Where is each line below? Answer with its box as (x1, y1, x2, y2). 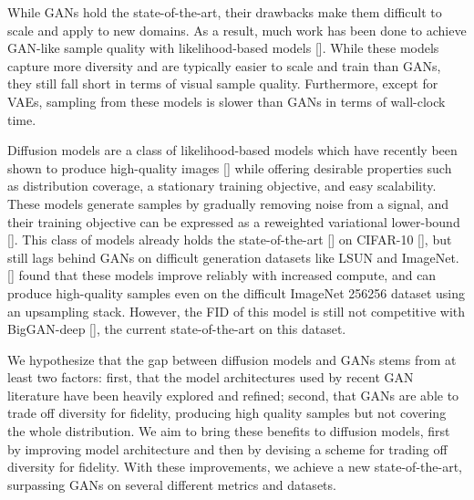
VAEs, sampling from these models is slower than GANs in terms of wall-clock (7, 91, 446, 110)
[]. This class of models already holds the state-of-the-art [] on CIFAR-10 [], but (7, 230, 452, 249)
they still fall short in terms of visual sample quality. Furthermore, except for (7, 74, 438, 93)
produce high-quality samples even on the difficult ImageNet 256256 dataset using (7, 283, 465, 302)
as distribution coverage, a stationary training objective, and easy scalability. (7, 176, 437, 195)
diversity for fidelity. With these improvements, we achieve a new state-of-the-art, (7, 457, 462, 476)
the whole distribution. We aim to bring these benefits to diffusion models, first (7, 422, 450, 441)
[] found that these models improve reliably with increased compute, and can (7, 266, 437, 285)
